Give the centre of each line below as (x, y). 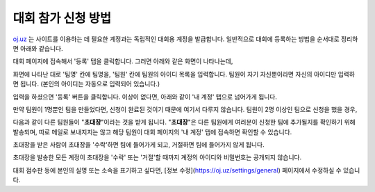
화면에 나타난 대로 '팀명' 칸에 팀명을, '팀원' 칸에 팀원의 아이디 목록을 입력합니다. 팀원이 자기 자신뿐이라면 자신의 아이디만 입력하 (184, 74)
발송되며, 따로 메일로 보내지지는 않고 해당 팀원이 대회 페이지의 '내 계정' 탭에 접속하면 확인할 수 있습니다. (152, 131)
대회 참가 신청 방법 (62, 18)
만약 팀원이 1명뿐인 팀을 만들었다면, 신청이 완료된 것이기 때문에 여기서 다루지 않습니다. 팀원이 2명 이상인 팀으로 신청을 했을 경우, (185, 109)
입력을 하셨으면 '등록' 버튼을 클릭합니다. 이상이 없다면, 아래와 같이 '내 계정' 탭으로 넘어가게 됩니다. (145, 97)
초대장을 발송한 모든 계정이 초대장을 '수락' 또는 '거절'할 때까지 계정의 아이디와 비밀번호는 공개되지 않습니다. (157, 157)
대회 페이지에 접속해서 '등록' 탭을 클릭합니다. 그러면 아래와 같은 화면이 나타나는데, (123, 61)
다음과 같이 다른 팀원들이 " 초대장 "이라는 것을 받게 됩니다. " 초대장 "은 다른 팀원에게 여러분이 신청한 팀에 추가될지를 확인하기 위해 (184, 122)
